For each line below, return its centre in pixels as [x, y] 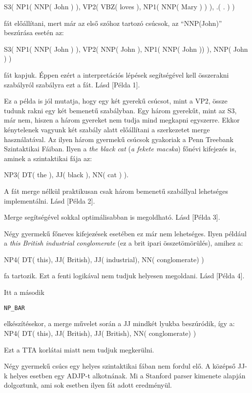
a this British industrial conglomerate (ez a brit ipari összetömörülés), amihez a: [124, 243]
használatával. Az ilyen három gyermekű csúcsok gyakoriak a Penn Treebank [119, 139]
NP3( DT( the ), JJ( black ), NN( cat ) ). [66, 175]
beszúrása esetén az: [34, 32]
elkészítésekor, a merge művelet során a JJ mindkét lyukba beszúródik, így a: [119, 323]
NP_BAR [14, 308]
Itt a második [24, 292]
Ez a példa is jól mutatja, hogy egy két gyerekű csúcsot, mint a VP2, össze [116, 101]
